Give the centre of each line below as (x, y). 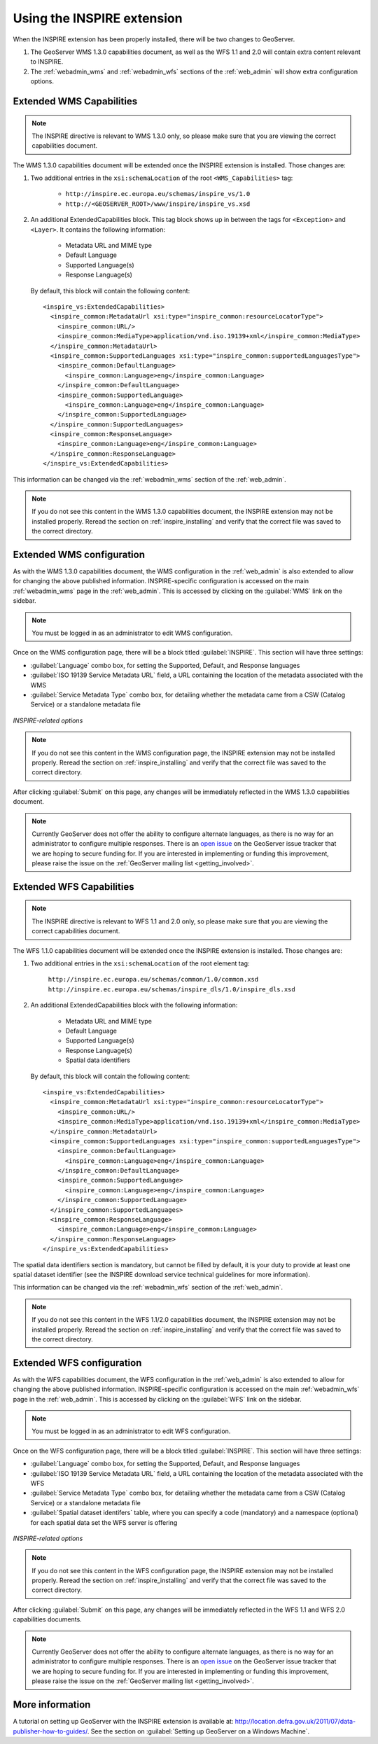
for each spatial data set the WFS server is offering (104, 1522)
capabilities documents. (47, 1619)
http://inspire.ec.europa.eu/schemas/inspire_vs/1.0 (158, 194)
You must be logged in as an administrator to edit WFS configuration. (131, 1431)
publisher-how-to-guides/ (50, 1731)
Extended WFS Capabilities (73, 887)
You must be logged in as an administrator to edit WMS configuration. (132, 633)
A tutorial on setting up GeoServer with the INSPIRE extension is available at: (123, 1722)
